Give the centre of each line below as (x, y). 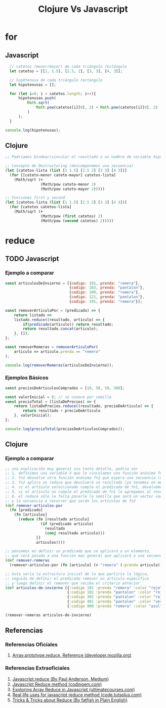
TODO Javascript (32, 259)
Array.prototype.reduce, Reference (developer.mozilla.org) (72, 655)
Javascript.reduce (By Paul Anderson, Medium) (61, 679)
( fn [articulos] (31, 515)
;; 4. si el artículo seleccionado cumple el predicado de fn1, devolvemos (85, 487)
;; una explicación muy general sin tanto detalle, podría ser (72, 469)
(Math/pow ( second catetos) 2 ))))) (77, 221)
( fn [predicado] (26, 510)
